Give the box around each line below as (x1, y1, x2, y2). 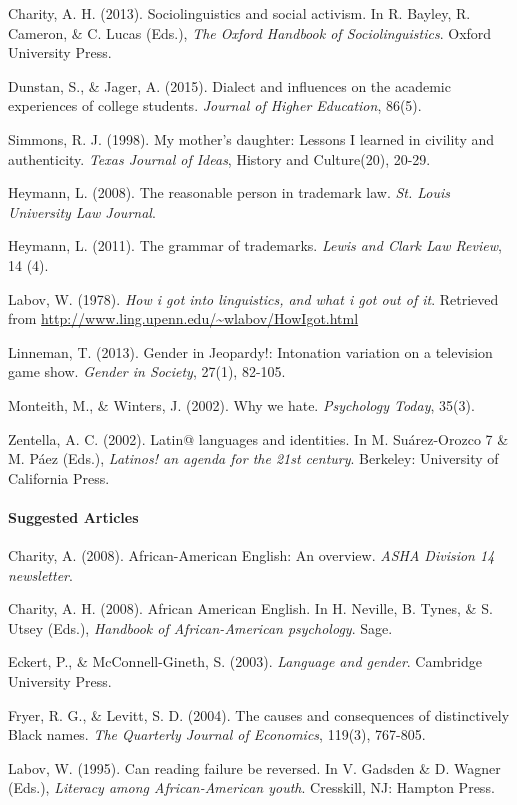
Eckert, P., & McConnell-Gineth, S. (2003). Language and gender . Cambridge (8, 651, 482, 672)
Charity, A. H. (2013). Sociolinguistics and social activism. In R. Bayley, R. (8, 3, 471, 23)
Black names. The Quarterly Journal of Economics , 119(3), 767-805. (8, 724, 426, 745)
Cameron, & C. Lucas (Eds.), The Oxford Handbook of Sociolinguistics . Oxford (8, 22, 492, 43)
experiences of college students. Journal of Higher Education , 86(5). (8, 95, 422, 116)
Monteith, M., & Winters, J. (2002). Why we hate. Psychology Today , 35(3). (8, 394, 475, 415)
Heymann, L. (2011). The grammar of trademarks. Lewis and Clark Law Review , (8, 235, 502, 256)
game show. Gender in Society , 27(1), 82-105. (8, 361, 286, 382)
